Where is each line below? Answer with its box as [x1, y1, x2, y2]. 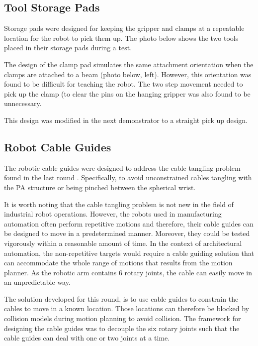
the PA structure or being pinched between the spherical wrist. [4, 182, 196, 192]
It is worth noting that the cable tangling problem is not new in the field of [4, 199, 234, 209]
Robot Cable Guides [4, 139, 111, 154]
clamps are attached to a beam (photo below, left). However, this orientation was [4, 69, 252, 79]
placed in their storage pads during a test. [4, 42, 132, 53]
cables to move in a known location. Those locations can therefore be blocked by [4, 303, 249, 314]
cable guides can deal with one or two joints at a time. [4, 333, 170, 343]
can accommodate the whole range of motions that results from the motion [4, 257, 233, 268]
